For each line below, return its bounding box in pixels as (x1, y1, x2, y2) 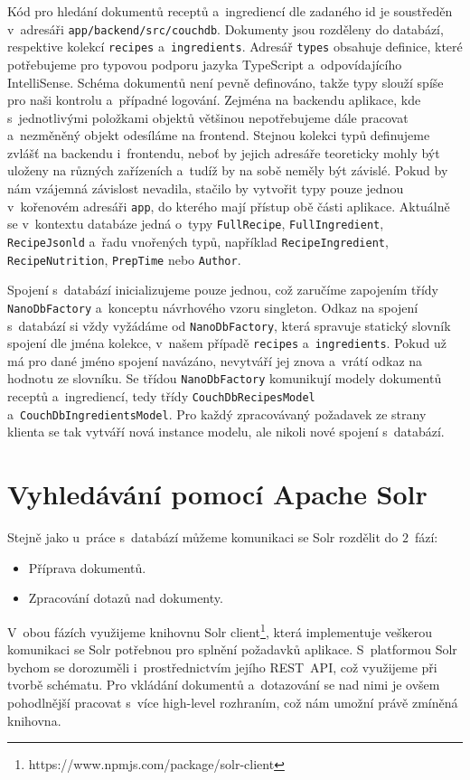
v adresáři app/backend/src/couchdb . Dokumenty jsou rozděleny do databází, (7, 19, 444, 38)
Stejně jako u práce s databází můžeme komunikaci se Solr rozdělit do (7, 528, 399, 547)
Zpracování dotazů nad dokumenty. (28, 588, 223, 607)
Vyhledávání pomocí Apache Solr (7, 475, 428, 512)
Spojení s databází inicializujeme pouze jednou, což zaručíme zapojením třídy (7, 280, 438, 299)
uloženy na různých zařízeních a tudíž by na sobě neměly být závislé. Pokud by (7, 161, 448, 180)
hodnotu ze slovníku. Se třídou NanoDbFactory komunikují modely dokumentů (7, 369, 442, 388)
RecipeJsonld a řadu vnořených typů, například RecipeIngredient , (7, 231, 389, 250)
